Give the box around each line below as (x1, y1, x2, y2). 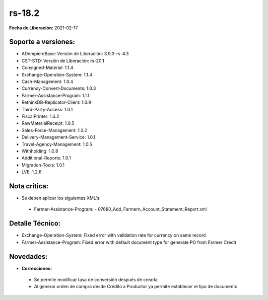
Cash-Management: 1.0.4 (21, 78, 73, 84)
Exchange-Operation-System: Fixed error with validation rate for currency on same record (21, 232, 206, 238)
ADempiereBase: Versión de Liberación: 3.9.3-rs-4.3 (21, 51, 129, 57)
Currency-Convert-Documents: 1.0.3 (21, 85, 96, 91)
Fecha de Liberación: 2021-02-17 (9, 25, 78, 31)
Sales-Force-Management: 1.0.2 (21, 127, 88, 133)
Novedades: (9, 252, 48, 261)
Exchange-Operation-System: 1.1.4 (21, 72, 93, 77)
